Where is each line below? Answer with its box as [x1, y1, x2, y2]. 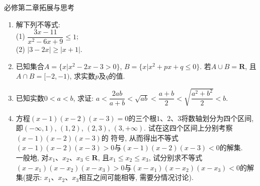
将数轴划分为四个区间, [181, 112, 254, 123]
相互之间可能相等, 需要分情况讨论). [78, 172, 194, 182]
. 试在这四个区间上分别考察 [144, 122, 233, 133]
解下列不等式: [16, 19, 60, 29]
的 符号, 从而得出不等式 [101, 132, 179, 143]
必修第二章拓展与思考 [4, 2, 74, 12]
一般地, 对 [16, 152, 49, 162]
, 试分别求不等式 [148, 152, 203, 162]
